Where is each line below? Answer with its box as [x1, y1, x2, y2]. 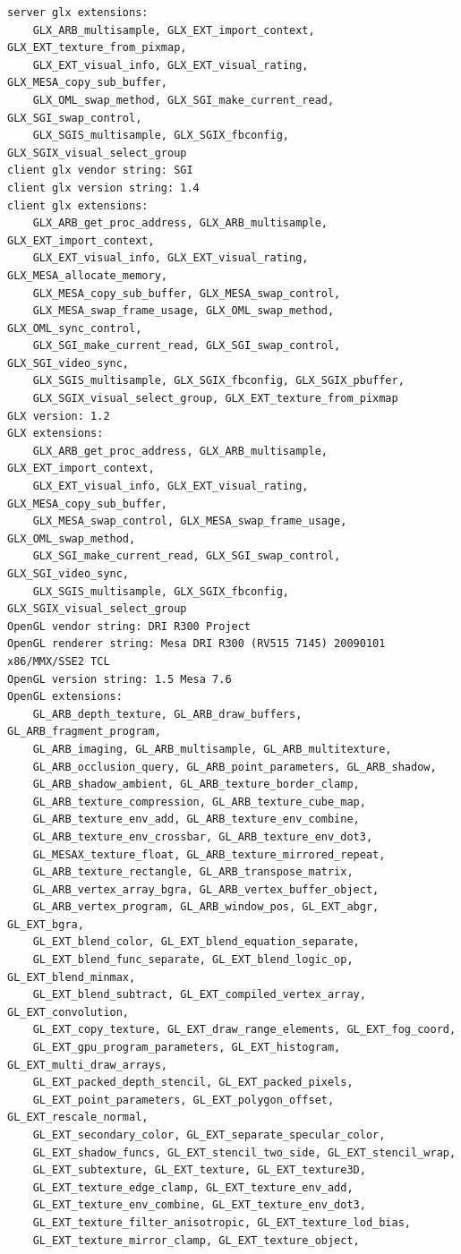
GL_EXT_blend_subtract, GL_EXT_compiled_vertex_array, [32, 988, 366, 1002]
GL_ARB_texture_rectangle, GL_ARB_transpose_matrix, [32, 866, 354, 879]
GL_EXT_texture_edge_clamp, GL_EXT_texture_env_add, [32, 1181, 354, 1194]
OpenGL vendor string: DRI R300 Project [7, 619, 252, 633]
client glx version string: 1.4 [7, 181, 200, 194]
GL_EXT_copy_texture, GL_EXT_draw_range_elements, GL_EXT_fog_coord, [32, 1023, 457, 1036]
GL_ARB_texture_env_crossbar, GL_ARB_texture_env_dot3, [32, 830, 373, 843]
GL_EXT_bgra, [7, 917, 84, 931]
